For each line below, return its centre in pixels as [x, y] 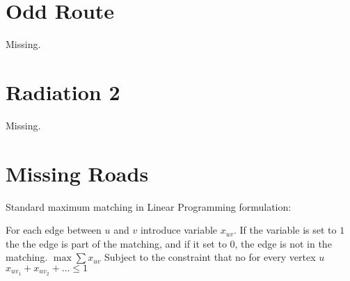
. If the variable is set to [285, 230]
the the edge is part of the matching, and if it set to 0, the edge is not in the [169, 243]
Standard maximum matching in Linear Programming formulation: [149, 206]
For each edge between [54, 230]
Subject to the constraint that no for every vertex [210, 257]
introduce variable [179, 230]
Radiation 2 [63, 91]
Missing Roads [77, 173]
